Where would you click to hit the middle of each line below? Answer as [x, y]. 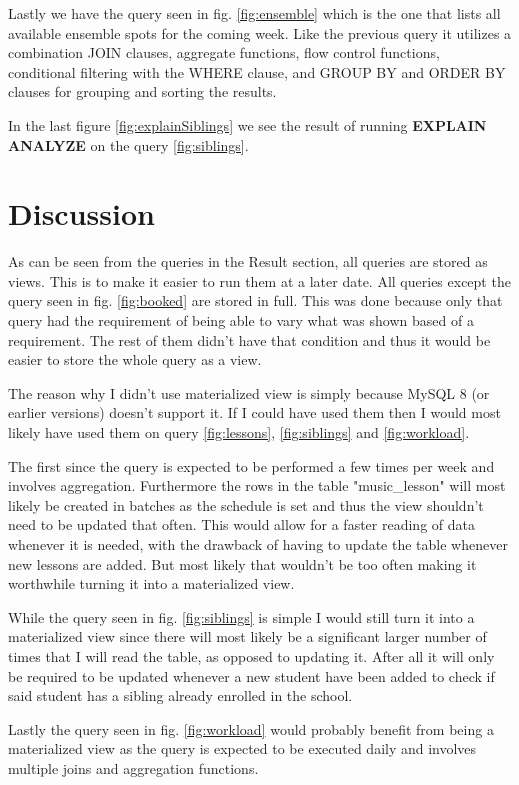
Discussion [81, 213]
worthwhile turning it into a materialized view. [151, 583]
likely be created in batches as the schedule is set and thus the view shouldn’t [246, 504]
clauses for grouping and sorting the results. [142, 91]
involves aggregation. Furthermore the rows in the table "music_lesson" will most [257, 485]
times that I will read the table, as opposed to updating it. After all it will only [251, 655]
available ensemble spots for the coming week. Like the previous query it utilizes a [260, 32]
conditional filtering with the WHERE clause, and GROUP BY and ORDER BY [257, 71]
